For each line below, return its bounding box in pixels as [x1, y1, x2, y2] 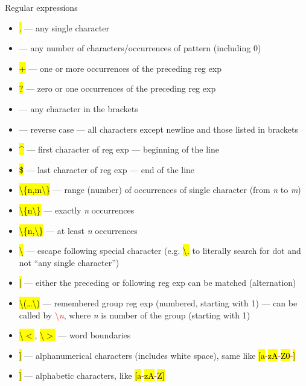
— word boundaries [58, 329, 131, 341]
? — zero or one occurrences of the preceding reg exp [19, 82, 216, 95]
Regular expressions [5, 1, 78, 13]
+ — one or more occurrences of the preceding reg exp [19, 62, 222, 74]
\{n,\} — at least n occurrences [19, 224, 138, 236]
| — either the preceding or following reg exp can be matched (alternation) [19, 276, 296, 289]
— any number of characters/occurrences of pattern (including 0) [19, 42, 261, 54]
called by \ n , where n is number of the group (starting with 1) [19, 308, 250, 321]
